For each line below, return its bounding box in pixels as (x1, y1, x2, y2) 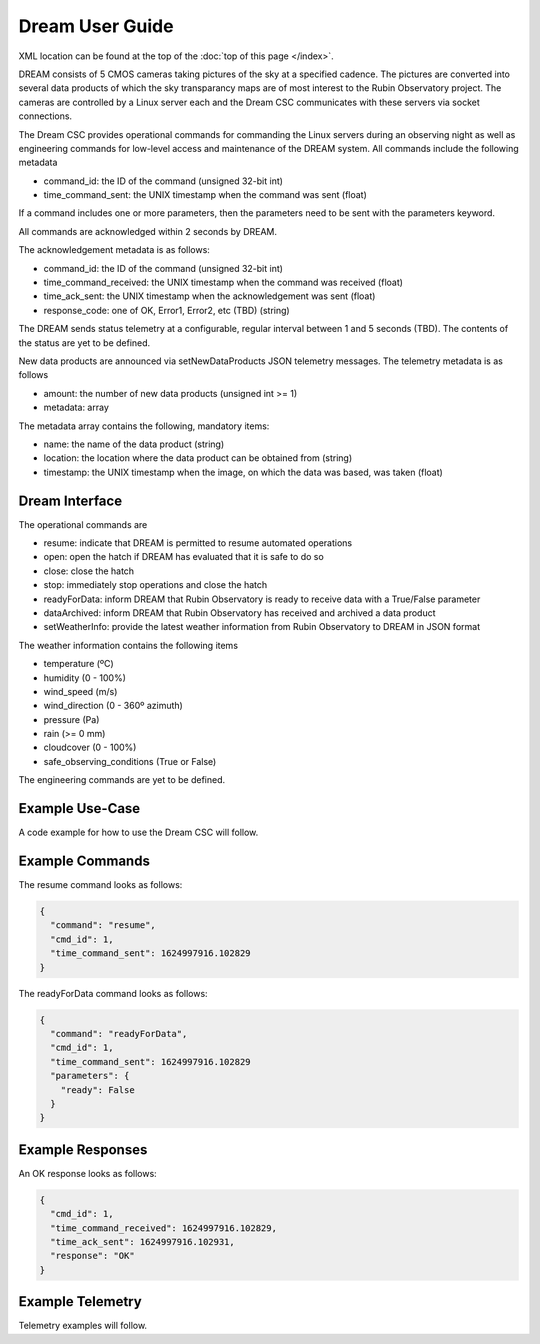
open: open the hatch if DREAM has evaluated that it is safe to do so (43, 551, 324, 563)
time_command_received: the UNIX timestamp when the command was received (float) (43, 276, 404, 289)
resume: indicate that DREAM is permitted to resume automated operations (43, 537, 353, 549)
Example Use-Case (18, 800, 141, 817)
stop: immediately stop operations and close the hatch (43, 579, 268, 591)
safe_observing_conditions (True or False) (43, 755, 217, 767)
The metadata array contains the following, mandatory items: (18, 420, 270, 432)
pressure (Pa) (43, 713, 100, 725)
